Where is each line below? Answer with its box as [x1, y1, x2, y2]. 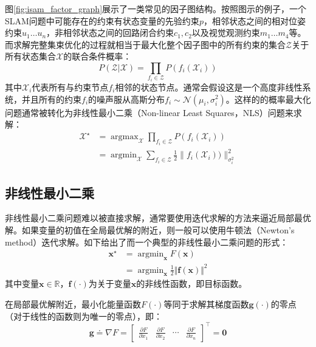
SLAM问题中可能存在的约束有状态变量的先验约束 [5, 14, 199, 27]
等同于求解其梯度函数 [163, 297, 249, 310]
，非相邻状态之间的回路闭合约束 [46, 26, 174, 39]
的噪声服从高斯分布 [88, 92, 165, 105]
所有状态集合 [5, 50, 56, 63]
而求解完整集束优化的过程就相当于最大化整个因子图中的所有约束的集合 [5, 38, 286, 50]
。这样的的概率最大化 [225, 92, 311, 105]
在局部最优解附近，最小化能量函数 [5, 297, 141, 310]
